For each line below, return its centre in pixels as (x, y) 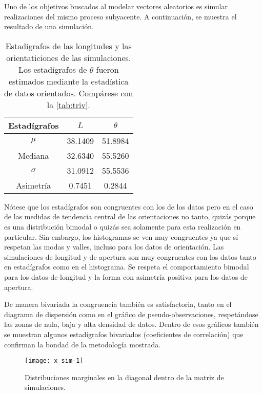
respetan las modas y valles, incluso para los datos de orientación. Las (114, 247)
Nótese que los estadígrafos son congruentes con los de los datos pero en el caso (129, 206)
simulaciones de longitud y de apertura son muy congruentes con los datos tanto (130, 256)
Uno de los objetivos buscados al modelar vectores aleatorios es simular (116, 6)
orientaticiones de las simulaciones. (69, 57)
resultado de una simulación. (49, 26)
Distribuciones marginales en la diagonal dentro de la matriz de (124, 377)
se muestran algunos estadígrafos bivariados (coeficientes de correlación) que (124, 334)
